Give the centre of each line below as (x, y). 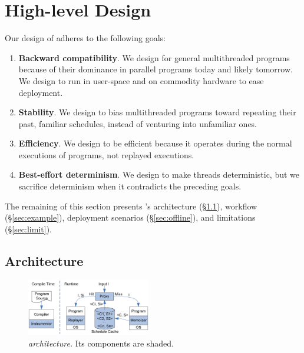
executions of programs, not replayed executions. (106, 154)
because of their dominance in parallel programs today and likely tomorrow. (156, 69)
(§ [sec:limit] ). (28, 229)
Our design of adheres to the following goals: (85, 38)
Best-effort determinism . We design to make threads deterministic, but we (159, 174)
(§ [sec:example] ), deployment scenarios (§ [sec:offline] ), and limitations (130, 217)
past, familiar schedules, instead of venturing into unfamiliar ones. (138, 123)
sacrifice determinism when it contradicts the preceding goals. (130, 186)
